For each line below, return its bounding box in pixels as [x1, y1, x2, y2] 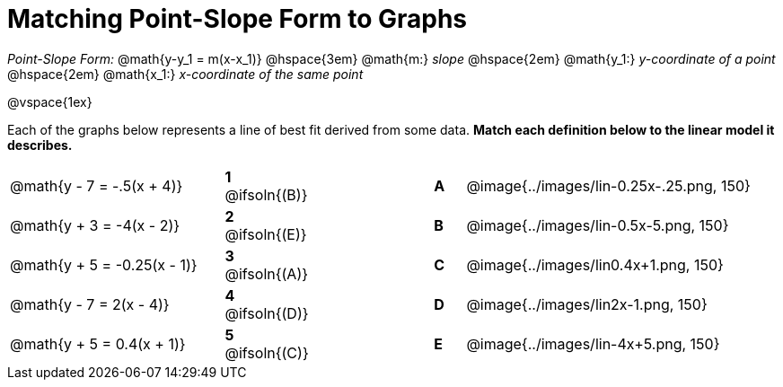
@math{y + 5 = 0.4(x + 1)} [10, 334, 186, 353]
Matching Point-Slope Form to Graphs [7, 4, 468, 34]
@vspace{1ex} [7, 93, 92, 110]
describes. [7, 136, 73, 153]
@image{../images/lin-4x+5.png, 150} [466, 334, 720, 353]
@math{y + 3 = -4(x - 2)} [10, 215, 180, 234]
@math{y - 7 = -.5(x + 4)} [10, 176, 183, 195]
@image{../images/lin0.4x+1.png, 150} [466, 255, 724, 274]
